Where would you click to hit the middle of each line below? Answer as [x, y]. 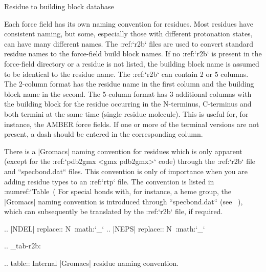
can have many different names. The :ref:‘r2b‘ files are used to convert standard [129, 43]
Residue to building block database [59, 6]
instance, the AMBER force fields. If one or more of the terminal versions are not [132, 124]
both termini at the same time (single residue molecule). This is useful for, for [126, 113]
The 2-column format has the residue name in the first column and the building [129, 84]
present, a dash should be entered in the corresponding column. [104, 134]
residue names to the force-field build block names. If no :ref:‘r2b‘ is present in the [133, 54]
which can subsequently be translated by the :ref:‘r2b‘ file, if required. [114, 211]
